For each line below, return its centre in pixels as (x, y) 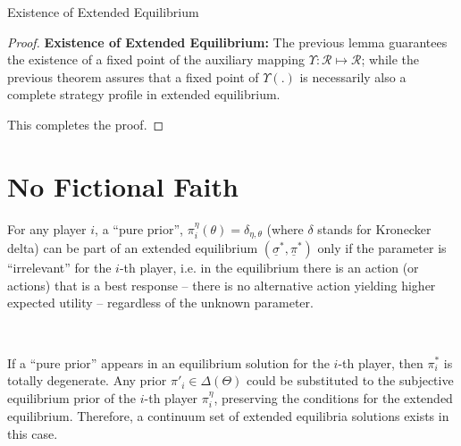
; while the (390, 59)
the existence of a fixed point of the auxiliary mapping (156, 59)
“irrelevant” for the (59, 268)
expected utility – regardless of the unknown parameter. (160, 303)
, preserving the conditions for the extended (333, 397)
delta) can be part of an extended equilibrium (133, 248)
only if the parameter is (382, 248)
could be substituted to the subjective (350, 380)
